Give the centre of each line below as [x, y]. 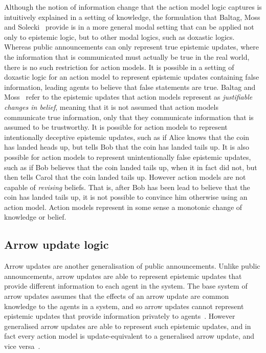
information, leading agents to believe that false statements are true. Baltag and [130, 87]
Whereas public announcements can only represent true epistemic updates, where [131, 47]
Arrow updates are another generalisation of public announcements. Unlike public [132, 266]
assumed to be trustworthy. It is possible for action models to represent [116, 127]
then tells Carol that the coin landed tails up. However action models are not [125, 177]
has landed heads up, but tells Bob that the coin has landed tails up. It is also [127, 147]
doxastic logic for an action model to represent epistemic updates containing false [132, 77]
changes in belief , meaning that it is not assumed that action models [111, 107]
